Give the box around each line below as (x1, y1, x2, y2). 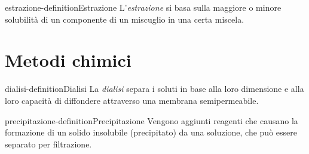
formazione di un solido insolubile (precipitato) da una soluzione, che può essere (5, 126, 297, 138)
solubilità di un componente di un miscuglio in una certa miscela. (5, 13, 244, 25)
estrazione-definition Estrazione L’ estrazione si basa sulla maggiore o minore (5, 1, 282, 13)
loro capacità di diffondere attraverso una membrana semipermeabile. (5, 94, 259, 106)
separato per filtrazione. (5, 137, 92, 150)
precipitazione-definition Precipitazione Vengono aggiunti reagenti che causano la (5, 114, 298, 127)
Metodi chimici (5, 48, 131, 72)
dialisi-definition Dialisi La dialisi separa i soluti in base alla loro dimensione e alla (5, 82, 304, 95)
